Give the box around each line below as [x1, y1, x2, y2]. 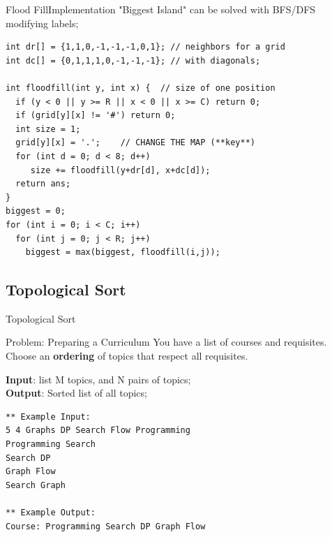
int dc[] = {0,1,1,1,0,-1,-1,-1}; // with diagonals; [6, 55, 261, 66]
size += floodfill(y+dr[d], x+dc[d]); [30, 165, 211, 175]
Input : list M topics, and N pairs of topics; [6, 372, 191, 386]
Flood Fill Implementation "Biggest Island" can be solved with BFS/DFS [6, 2, 316, 16]
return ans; [15, 179, 71, 189]
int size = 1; [15, 124, 81, 134]
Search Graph [6, 480, 66, 490]
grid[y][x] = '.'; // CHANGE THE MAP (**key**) [15, 138, 255, 148]
